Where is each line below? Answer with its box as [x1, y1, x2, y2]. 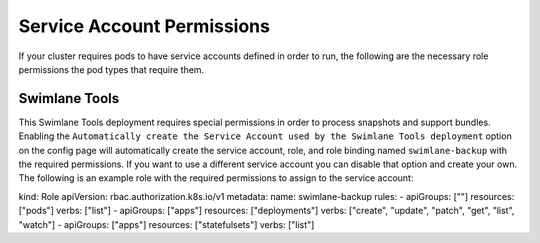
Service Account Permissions [18, 15, 270, 37]
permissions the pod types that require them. [18, 63, 205, 75]
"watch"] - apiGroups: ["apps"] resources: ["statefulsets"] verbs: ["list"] [18, 218, 315, 230]
